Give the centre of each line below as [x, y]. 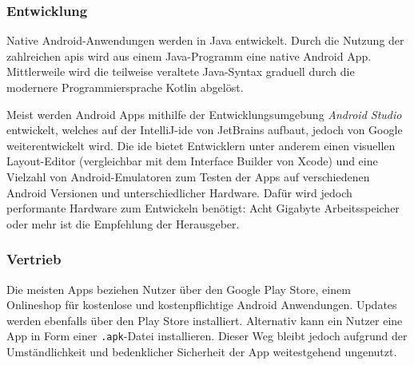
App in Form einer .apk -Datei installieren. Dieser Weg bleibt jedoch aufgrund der [207, 336]
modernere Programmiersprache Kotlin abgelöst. [125, 87]
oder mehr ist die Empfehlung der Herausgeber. [123, 223]
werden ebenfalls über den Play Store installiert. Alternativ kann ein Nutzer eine [205, 320]
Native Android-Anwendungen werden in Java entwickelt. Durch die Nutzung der [205, 40]
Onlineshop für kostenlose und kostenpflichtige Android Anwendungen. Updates [202, 305]
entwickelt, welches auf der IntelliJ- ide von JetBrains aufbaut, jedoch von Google [205, 130]
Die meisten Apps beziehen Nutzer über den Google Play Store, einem [179, 289]
